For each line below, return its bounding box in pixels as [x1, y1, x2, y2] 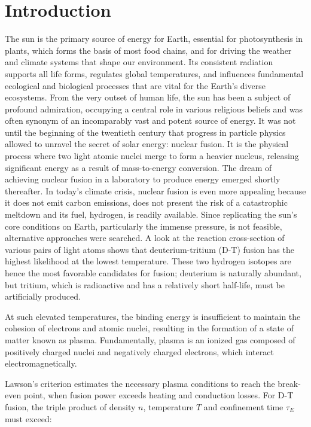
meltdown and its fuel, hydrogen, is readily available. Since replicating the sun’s [5, 208, 297, 221]
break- [278, 377, 301, 389]
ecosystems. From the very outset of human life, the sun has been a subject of [5, 91, 291, 103]
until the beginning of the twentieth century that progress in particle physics [5, 126, 286, 138]
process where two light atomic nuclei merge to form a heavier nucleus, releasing [5, 150, 299, 162]
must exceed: [5, 412, 52, 425]
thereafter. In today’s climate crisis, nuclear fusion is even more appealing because [5, 184, 306, 197]
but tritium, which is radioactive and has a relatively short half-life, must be [5, 278, 285, 291]
